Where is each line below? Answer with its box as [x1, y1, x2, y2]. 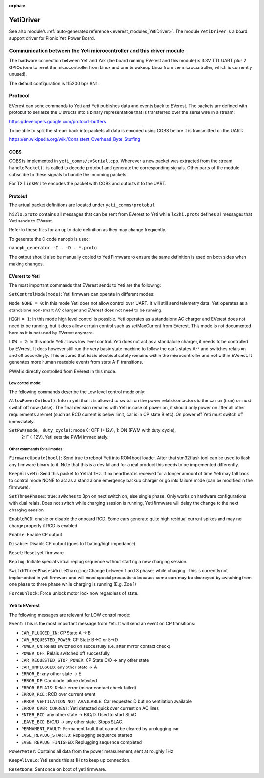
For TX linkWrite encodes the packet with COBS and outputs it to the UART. [9, 180, 167, 186]
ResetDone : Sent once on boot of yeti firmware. [9, 766, 107, 772]
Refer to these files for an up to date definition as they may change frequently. [9, 227, 166, 233]
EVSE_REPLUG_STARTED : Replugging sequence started [21, 733, 132, 738]
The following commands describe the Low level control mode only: [9, 389, 146, 395]
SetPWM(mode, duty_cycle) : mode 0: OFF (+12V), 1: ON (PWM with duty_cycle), [9, 427, 176, 433]
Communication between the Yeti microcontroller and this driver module [9, 47, 185, 54]
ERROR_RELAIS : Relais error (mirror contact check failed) [21, 685, 137, 690]
